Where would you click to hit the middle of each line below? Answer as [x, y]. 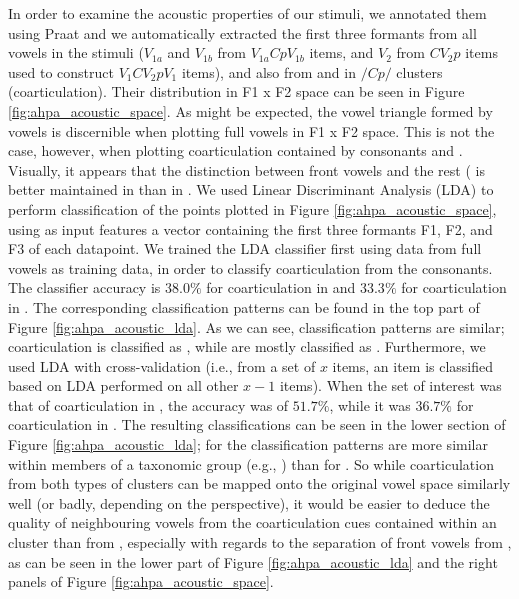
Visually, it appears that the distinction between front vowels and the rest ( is [246, 169]
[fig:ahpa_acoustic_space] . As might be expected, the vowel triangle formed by [250, 110]
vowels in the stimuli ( [76, 52]
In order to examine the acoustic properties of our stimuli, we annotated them [247, 13]
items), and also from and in [268, 71]
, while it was [370, 404]
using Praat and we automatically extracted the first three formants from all [242, 32]
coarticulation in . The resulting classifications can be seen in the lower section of [257, 424]
